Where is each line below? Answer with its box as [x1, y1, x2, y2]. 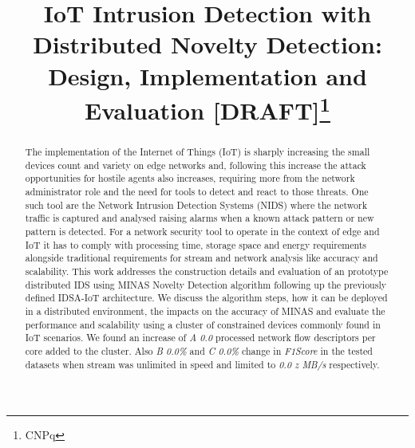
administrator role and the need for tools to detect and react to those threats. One [25, 185, 369, 198]
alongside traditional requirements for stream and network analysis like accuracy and [25, 251, 378, 265]
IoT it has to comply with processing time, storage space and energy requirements [25, 238, 367, 251]
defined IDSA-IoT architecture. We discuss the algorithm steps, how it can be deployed [25, 291, 388, 305]
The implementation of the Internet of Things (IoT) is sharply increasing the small [25, 145, 370, 159]
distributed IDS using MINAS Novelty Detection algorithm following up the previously [25, 277, 386, 291]
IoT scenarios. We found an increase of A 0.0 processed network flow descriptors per [25, 331, 376, 344]
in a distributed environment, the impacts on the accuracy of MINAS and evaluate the [25, 304, 385, 317]
